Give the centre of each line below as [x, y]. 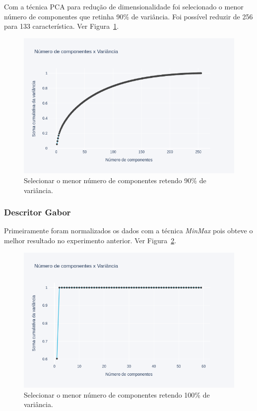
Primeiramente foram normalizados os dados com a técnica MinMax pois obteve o [128, 231]
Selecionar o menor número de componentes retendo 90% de [115, 180]
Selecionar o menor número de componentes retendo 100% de [117, 394]
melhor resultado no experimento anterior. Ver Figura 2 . [90, 240]
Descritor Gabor [37, 212]
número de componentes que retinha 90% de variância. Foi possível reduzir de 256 [128, 16]
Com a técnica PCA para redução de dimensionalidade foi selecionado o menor [124, 6]
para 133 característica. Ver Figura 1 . [62, 26]
